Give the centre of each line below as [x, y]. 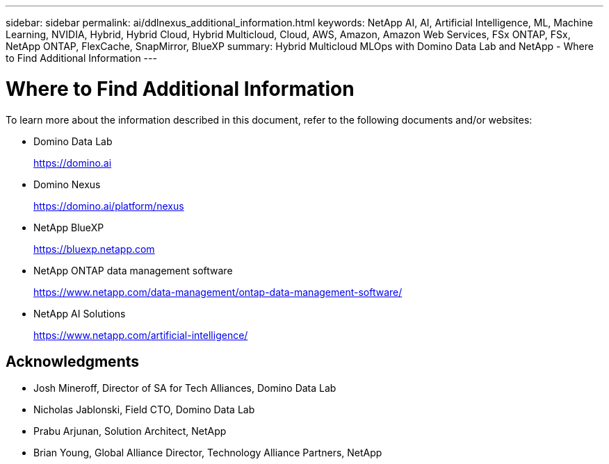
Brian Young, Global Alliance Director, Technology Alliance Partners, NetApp [208, 453]
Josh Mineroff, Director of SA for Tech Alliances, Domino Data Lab [185, 388]
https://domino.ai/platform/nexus [109, 206]
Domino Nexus [67, 184]
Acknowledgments [73, 361]
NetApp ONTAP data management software [133, 270]
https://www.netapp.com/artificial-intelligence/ [141, 335]
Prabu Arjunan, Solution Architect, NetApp [130, 431]
